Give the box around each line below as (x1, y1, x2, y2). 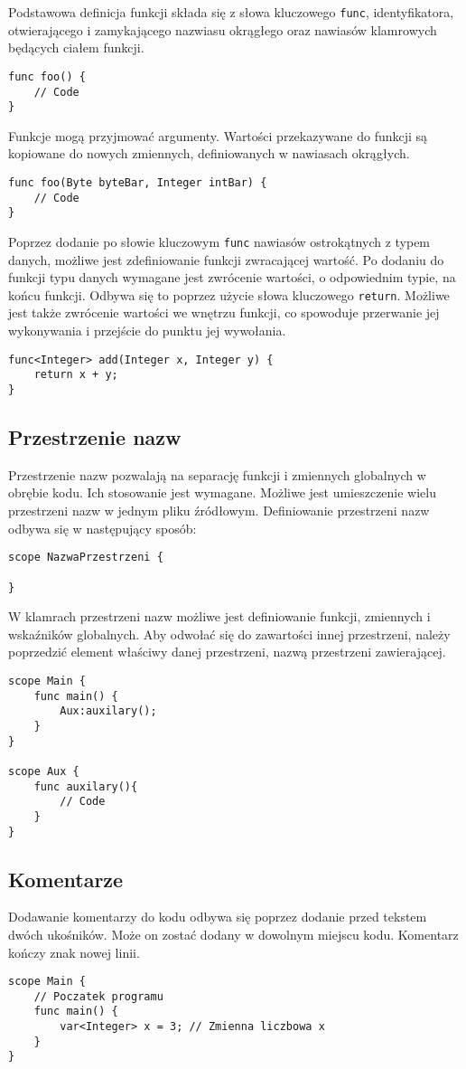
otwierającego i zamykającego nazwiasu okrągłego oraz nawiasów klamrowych (8, 20, 437, 39)
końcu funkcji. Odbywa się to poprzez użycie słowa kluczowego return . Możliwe (8, 285, 450, 304)
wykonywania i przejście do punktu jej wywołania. (8, 321, 286, 340)
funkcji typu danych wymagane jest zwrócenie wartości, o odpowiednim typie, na (8, 268, 456, 287)
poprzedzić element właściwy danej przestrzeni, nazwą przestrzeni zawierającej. (8, 642, 446, 661)
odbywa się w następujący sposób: (8, 518, 197, 537)
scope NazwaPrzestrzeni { (8, 551, 163, 564)
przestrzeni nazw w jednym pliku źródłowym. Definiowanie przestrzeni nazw (8, 501, 430, 520)
